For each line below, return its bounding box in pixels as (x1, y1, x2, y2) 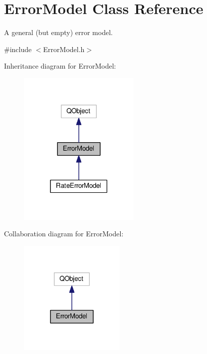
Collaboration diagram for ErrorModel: (4, 228, 124, 239)
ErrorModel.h (43, 44, 85, 54)
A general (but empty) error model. (4, 27, 113, 38)
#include (4, 44, 32, 54)
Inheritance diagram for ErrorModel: (4, 61, 116, 71)
